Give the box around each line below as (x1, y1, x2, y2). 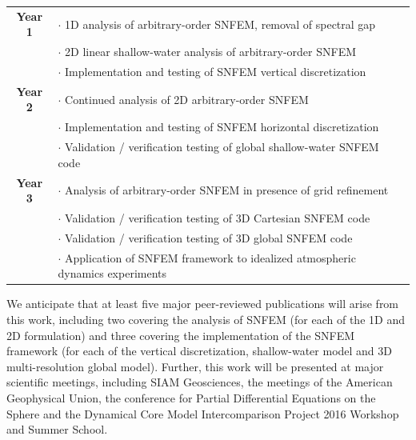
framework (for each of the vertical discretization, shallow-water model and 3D (6, 342, 393, 359)
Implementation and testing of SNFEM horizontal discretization (65, 118, 379, 135)
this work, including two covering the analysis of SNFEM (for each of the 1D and (6, 311, 405, 327)
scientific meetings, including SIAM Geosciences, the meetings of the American (6, 374, 393, 390)
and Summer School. (6, 421, 108, 438)
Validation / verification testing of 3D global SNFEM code (65, 229, 353, 246)
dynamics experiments (58, 265, 167, 282)
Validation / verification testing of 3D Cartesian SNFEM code (65, 210, 370, 226)
